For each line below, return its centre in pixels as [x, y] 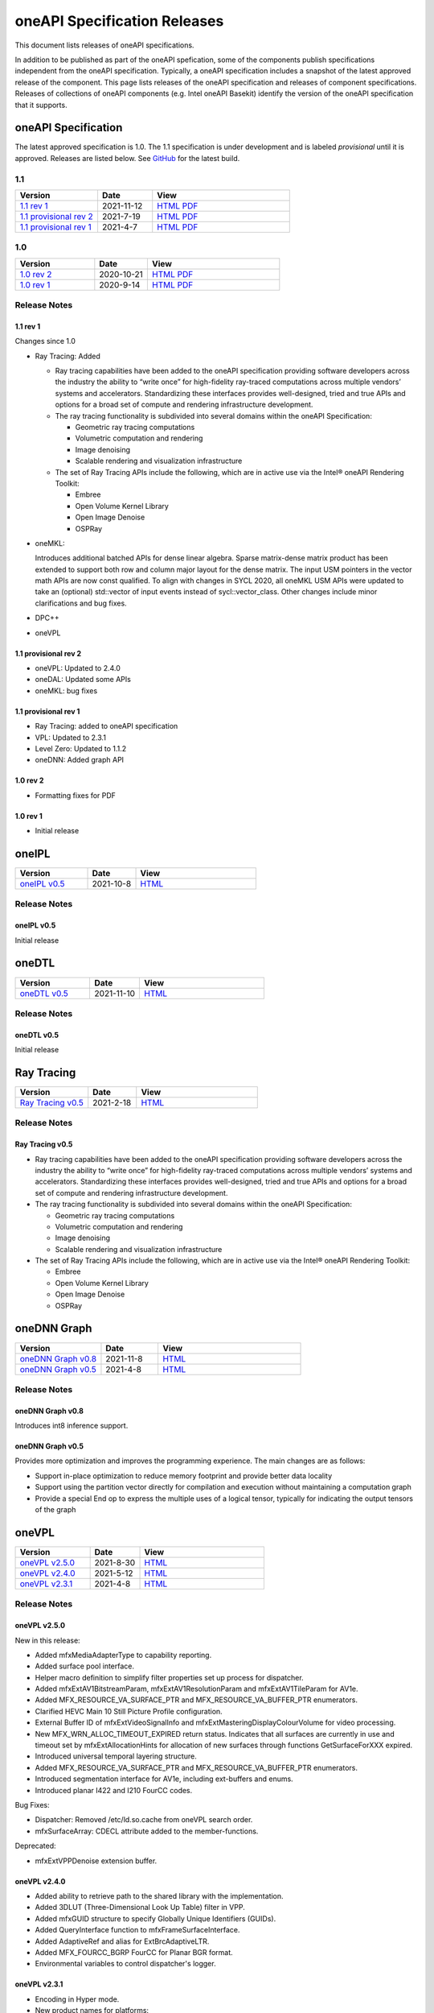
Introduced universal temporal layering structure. [116, 1756]
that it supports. [41, 105]
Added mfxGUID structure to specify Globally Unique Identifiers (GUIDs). [156, 1918]
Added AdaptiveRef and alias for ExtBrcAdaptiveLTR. [122, 1941]
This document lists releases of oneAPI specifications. [104, 45]
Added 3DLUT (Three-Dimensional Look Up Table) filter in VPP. [140, 1908]
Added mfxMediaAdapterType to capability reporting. [123, 1655]
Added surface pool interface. [85, 1666]
